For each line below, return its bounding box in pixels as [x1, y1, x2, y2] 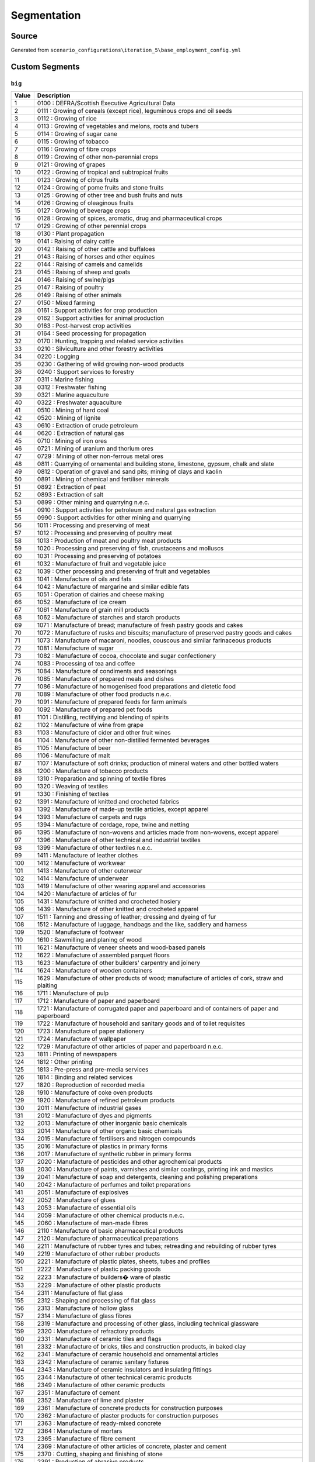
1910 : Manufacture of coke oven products [37, 1088, 153, 1096]
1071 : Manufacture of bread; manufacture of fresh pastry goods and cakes [37, 621, 243, 629]
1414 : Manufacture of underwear [37, 874, 128, 882]
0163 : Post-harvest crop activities [37, 322, 131, 330]
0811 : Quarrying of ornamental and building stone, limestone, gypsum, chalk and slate [37, 460, 274, 468]
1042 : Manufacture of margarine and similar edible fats [37, 582, 190, 591]
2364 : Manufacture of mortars [37, 1427, 123, 1435]
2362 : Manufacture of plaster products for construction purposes [37, 1412, 219, 1420]
